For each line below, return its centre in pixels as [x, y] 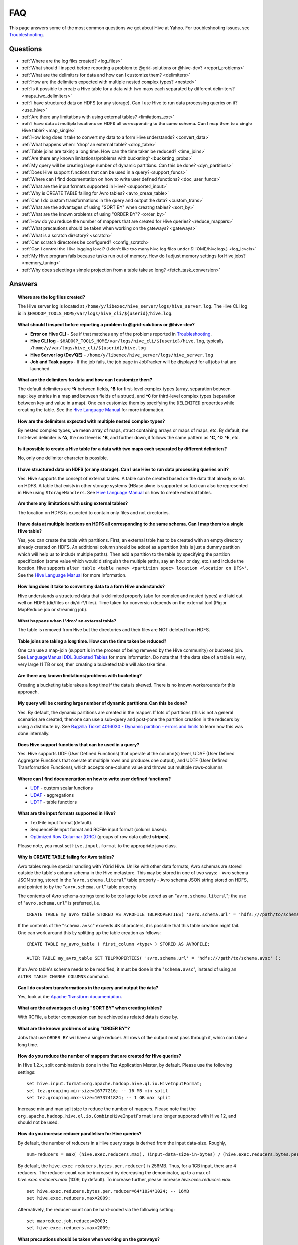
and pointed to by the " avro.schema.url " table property [77, 887]
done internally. [34, 733]
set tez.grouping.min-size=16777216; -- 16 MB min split [97, 1090]
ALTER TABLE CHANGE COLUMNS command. [64, 976]
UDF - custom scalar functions [62, 788]
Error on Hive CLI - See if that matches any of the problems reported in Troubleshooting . [121, 334]
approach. [29, 692]
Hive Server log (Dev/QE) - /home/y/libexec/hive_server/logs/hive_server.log [122, 355]
